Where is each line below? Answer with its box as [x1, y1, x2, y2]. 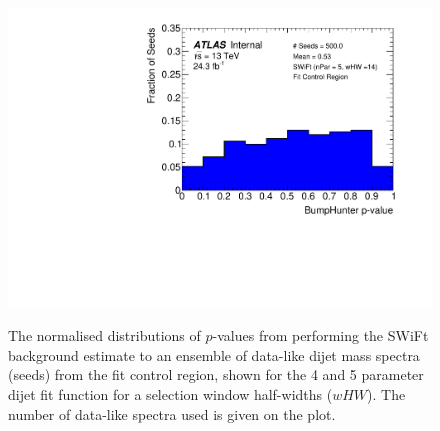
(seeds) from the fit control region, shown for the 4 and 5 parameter [8, 364, 424, 385]
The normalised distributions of [8, 325, 201, 346]
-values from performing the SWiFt [212, 325, 429, 346]
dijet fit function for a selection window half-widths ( [8, 384, 333, 405]
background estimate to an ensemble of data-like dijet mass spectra [8, 344, 420, 365]
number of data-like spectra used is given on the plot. [8, 403, 336, 424]
